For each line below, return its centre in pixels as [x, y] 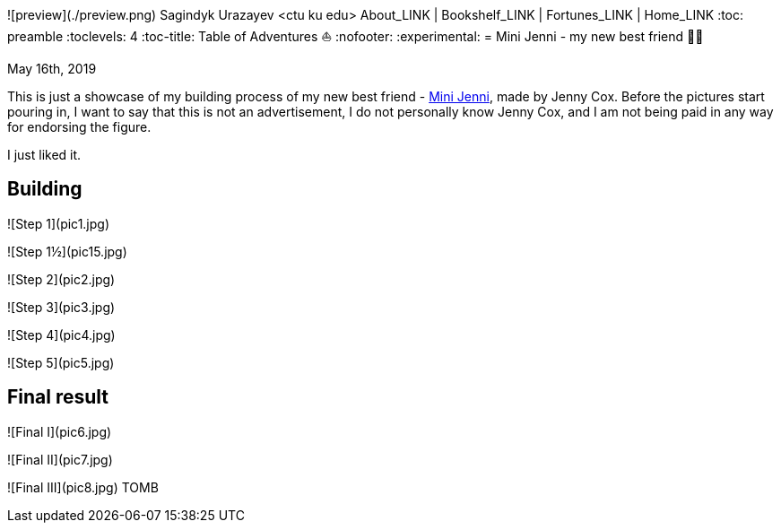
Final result [58, 397]
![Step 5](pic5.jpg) [61, 362]
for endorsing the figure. [79, 127]
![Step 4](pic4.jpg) [61, 335]
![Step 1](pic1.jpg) [59, 223]
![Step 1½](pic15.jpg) [67, 251]
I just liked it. [44, 155]
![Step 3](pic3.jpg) [61, 307]
